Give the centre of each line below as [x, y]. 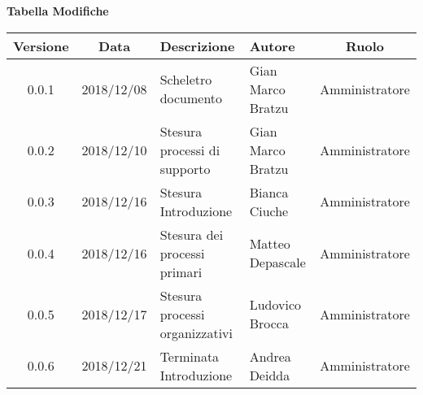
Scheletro [186, 80]
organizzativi [196, 332]
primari [181, 271]
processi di [190, 150]
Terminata [190, 356]
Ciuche [269, 211]
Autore [272, 46]
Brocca [269, 323]
